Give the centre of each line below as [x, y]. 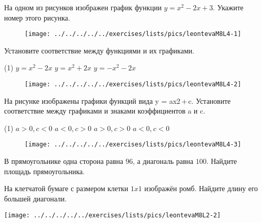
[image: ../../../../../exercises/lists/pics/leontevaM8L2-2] [113, 215]
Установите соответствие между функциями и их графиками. [99, 50]
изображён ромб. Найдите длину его [201, 188]
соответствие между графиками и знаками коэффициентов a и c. [105, 111]
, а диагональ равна [163, 161]
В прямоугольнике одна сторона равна [64, 161]
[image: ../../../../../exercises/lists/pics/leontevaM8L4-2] [133, 85]
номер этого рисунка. [37, 17]
